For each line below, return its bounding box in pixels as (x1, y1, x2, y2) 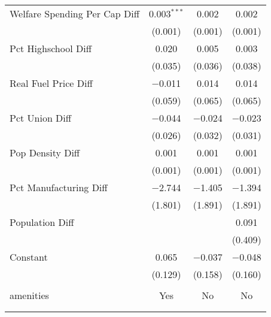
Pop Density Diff (10, 146, 80, 159)
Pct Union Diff (10, 111, 72, 125)
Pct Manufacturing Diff (10, 180, 108, 194)
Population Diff (10, 215, 74, 229)
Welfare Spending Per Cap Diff (10, 7, 140, 20)
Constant (10, 250, 48, 264)
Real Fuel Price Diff (10, 76, 93, 90)
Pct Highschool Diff (10, 41, 92, 55)
